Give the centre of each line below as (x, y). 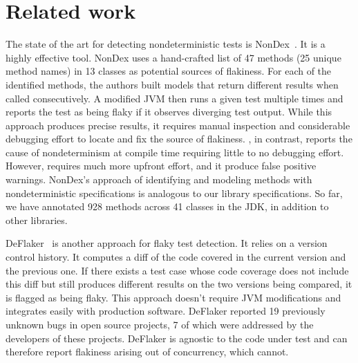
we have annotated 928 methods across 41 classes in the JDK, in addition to (167, 206)
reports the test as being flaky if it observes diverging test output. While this (169, 112)
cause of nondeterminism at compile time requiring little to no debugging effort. (175, 152)
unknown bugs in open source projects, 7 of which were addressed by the (160, 324)
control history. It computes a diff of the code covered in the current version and (176, 257)
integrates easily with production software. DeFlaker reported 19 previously (166, 311)
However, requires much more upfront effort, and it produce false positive (161, 166)
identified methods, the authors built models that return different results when (172, 84)
